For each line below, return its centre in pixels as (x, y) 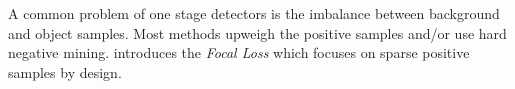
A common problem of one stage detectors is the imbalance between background (254, 13)
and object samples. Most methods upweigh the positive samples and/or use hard (257, 32)
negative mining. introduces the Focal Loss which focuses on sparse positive (239, 52)
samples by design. (65, 71)
